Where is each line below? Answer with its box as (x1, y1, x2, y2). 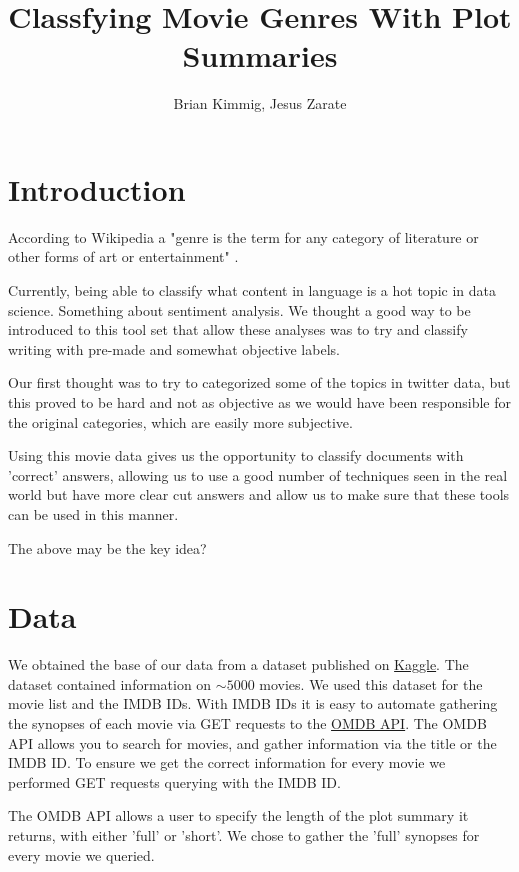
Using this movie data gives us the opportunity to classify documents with (8, 445, 464, 466)
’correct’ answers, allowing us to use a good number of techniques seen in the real (8, 464, 508, 485)
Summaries (182, 35, 338, 76)
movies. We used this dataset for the (259, 673, 483, 694)
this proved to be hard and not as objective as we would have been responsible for (8, 392, 511, 412)
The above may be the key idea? (8, 537, 207, 558)
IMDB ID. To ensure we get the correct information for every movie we (8, 752, 446, 773)
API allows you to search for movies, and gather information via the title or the (8, 732, 497, 753)
